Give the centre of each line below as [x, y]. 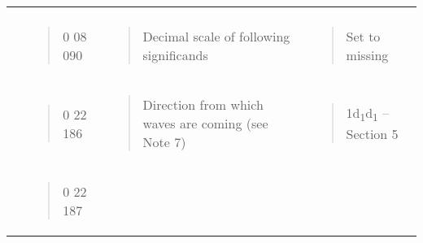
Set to [363, 36]
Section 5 [372, 134]
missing [367, 55]
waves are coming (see [205, 123]
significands [175, 55]
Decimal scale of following [216, 36]
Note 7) [164, 142]
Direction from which [203, 104]
